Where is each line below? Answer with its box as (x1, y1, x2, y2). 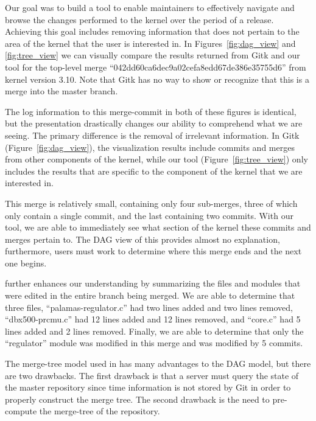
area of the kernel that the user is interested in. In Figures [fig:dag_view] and (5, 37, 296, 49)
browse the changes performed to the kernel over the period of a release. (5, 13, 274, 26)
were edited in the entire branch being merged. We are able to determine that (5, 289, 295, 302)
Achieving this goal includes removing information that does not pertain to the (5, 25, 300, 38)
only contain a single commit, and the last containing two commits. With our (5, 209, 293, 221)
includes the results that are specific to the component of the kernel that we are (5, 164, 303, 177)
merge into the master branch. (5, 85, 118, 97)
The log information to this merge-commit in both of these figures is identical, (5, 105, 297, 117)
